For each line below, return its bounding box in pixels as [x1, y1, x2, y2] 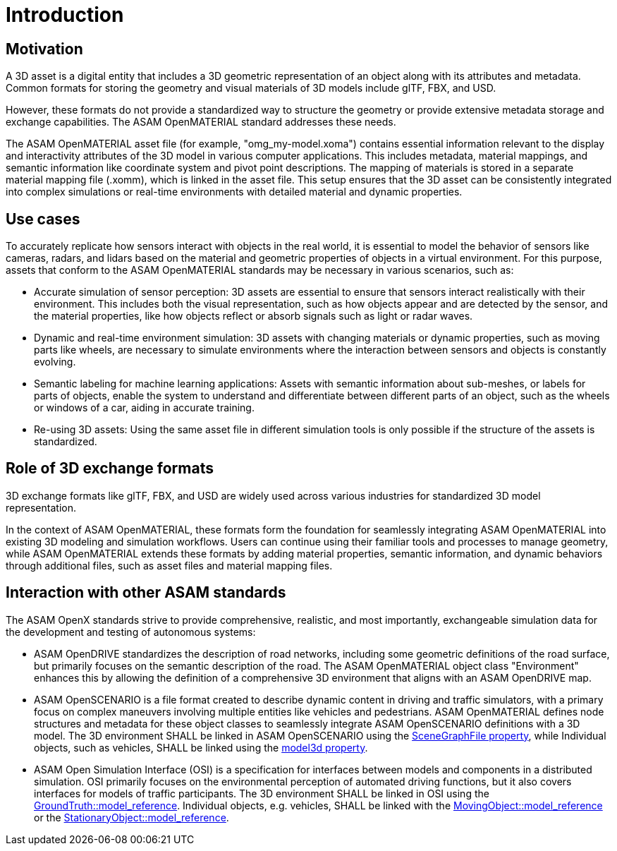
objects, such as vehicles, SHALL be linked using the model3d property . [34, 741, 368, 754]
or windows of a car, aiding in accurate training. [34, 402, 255, 414]
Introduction [6, 3, 124, 27]
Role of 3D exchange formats [6, 459, 214, 478]
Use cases [6, 210, 80, 228]
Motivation [6, 40, 83, 58]
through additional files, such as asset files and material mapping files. [6, 559, 333, 572]
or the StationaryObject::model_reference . [34, 811, 229, 823]
